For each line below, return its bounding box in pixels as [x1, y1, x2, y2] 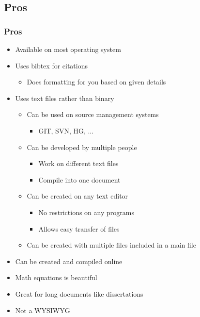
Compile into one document [38, 174, 121, 184]
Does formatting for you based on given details [27, 77, 166, 87]
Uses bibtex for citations [15, 60, 88, 70]
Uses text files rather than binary [15, 93, 114, 103]
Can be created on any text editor [27, 191, 128, 201]
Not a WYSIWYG [15, 305, 70, 315]
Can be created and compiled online [15, 256, 123, 266]
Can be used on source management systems [27, 109, 159, 119]
